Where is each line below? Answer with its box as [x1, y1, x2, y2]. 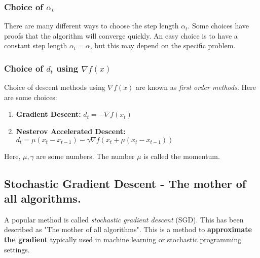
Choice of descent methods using [4, 82, 105, 92]
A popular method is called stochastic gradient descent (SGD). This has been [4, 214, 244, 224]
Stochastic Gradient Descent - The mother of [4, 175, 246, 191]
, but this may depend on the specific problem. [90, 40, 236, 51]
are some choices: [4, 91, 57, 102]
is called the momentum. [143, 150, 220, 161]
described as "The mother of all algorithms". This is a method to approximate [4, 224, 252, 235]
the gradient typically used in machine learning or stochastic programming [4, 234, 242, 244]
